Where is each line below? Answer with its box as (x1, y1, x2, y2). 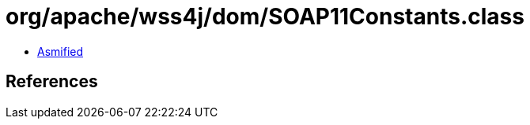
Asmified (37, 44, 84, 58)
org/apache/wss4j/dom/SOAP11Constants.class (6, 3, 524, 30)
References (6, 72, 98, 92)
